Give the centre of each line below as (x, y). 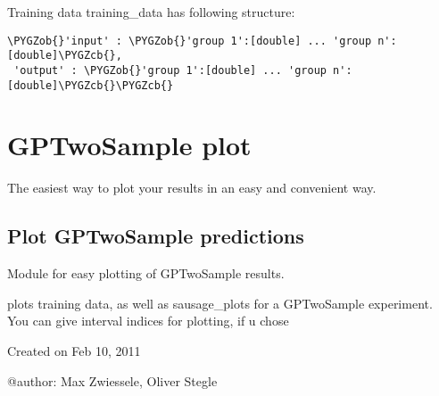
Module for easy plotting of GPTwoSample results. (146, 273)
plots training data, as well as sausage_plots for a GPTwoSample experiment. (220, 303)
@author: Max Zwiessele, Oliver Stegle (112, 380)
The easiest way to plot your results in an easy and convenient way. (192, 188)
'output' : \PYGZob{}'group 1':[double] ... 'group (170, 70)
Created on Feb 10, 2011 (74, 350)
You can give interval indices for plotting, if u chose (148, 321)
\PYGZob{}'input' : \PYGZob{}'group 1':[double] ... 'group (190, 41)
